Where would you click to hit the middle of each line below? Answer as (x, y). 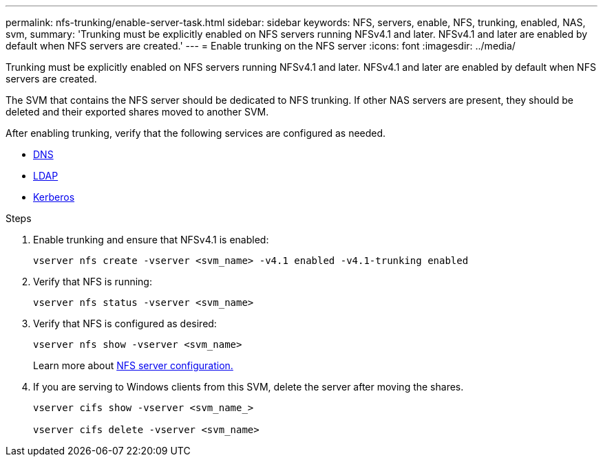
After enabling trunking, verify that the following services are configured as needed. (196, 133)
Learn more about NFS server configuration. (133, 365)
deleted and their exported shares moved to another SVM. (137, 112)
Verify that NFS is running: (93, 282)
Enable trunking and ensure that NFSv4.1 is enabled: (151, 240)
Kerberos (54, 197)
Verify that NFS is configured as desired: (125, 323)
